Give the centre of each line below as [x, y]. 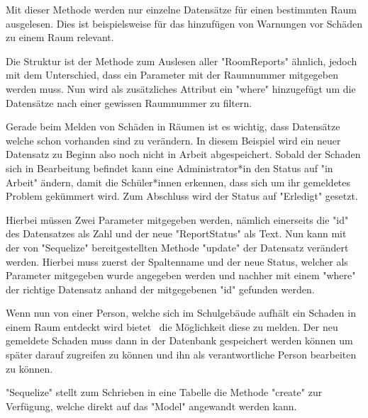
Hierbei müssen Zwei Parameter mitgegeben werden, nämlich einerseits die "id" [177, 219]
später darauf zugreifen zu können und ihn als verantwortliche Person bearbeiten [181, 355]
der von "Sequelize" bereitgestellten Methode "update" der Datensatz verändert [177, 247]
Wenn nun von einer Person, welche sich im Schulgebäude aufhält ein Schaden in [181, 313]
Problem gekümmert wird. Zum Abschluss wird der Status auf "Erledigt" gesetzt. [182, 196]
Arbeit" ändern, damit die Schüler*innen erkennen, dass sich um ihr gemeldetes [178, 182]
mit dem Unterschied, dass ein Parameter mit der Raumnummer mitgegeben [172, 75]
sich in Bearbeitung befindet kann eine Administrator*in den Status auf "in [169, 168]
